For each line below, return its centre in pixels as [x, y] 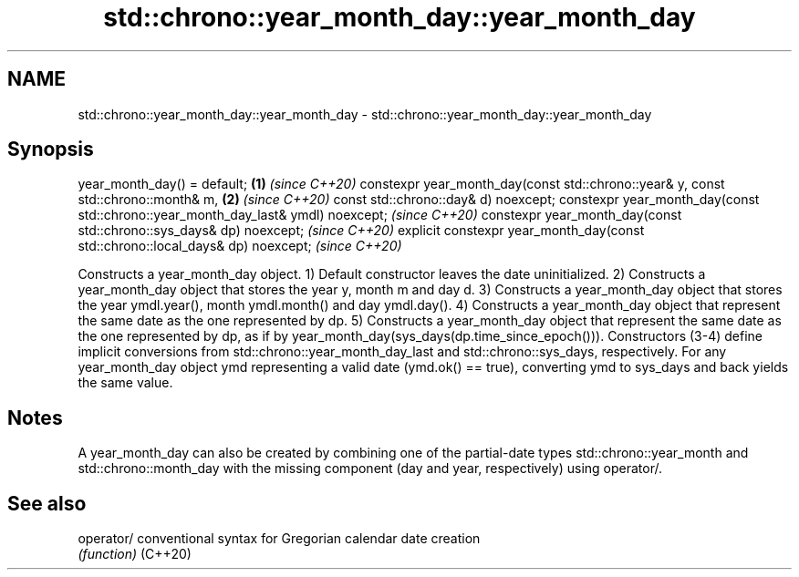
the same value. [125, 383]
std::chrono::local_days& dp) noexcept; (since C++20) [240, 246]
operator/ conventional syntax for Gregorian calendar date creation [279, 539]
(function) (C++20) [135, 554]
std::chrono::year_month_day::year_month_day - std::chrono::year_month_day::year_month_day [365, 114]
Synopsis [51, 149]
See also [47, 503]
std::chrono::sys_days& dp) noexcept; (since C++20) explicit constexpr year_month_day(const [361, 231]
